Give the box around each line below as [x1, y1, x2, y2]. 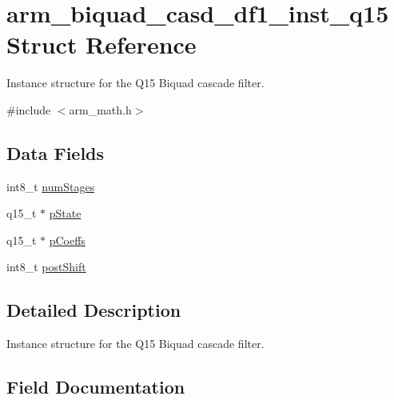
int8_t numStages [6, 178, 95, 194]
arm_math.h [69, 101, 132, 118]
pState [49, 205, 82, 222]
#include [6, 101, 51, 118]
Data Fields [6, 140, 105, 165]
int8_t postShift [6, 258, 86, 275]
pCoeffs [49, 231, 86, 248]
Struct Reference [6, 28, 197, 61]
